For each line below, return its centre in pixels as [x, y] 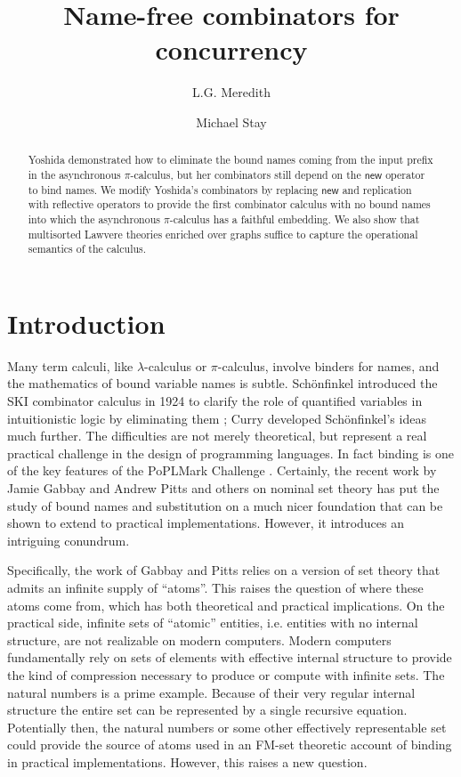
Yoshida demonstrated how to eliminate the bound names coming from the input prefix [230, 160]
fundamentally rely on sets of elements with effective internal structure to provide [230, 657]
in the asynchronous [74, 174]
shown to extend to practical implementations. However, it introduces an [206, 523]
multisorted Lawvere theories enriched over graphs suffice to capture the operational [223, 234]
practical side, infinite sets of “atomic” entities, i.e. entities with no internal [213, 623]
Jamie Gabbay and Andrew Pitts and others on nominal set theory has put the [223, 487]
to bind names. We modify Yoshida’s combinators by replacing [173, 189]
